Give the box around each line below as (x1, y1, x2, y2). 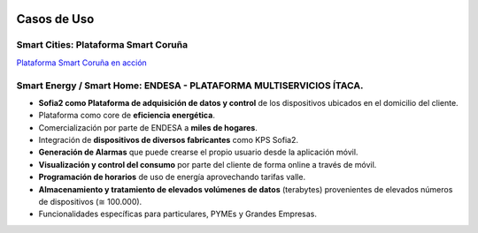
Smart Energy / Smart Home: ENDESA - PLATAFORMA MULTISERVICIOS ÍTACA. (16, 79, 364, 92)
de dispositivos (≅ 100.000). (38, 197, 143, 207)
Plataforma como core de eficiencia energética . (38, 110, 216, 121)
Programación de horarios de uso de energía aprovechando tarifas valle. (38, 172, 305, 183)
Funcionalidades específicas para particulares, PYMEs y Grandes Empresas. (38, 208, 318, 220)
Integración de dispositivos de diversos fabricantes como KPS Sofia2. (38, 135, 298, 146)
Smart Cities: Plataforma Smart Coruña (16, 39, 189, 51)
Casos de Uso (16, 11, 95, 26)
